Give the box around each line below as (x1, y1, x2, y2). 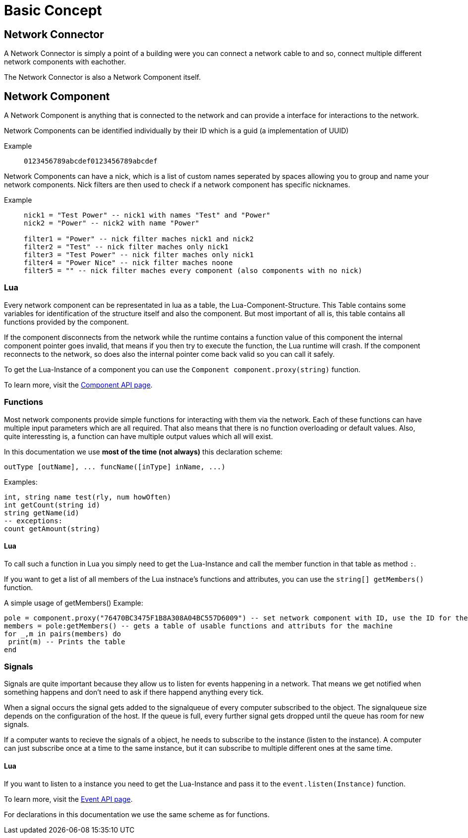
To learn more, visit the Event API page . (4, 794, 133, 803)
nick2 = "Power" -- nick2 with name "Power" (24, 219, 200, 227)
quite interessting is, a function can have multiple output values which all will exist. (4, 432, 273, 441)
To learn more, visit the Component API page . (4, 380, 153, 389)
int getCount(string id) (4, 501, 100, 509)
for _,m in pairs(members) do (4, 629, 121, 638)
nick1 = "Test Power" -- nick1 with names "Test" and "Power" (24, 211, 271, 220)
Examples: (4, 477, 38, 486)
